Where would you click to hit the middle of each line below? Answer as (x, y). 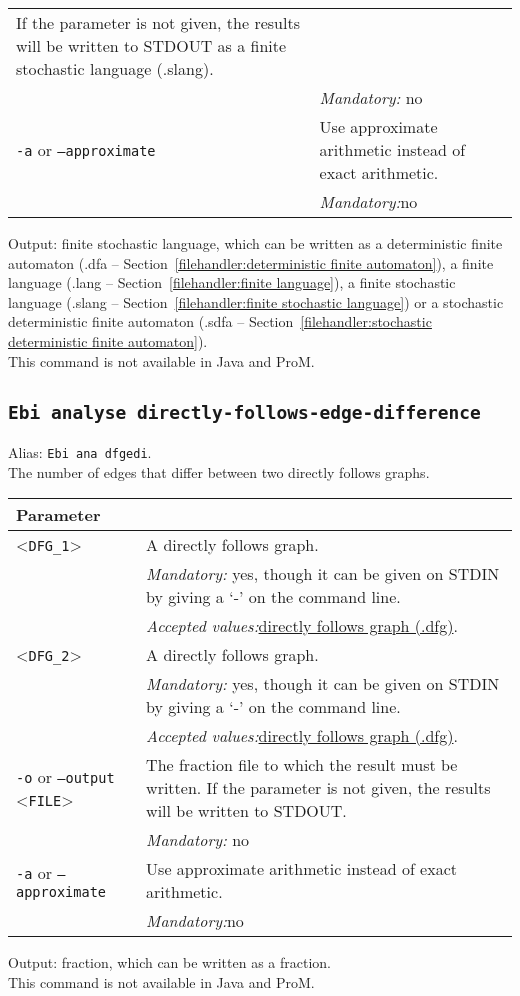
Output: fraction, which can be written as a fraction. (170, 962)
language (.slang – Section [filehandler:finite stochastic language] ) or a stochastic (256, 301)
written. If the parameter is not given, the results (318, 788)
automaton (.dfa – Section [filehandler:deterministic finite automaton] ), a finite (251, 262)
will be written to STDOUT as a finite (151, 45)
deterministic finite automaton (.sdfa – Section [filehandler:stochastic (220, 321)
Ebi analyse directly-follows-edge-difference (244, 412)
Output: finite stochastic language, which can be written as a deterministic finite (255, 243)
